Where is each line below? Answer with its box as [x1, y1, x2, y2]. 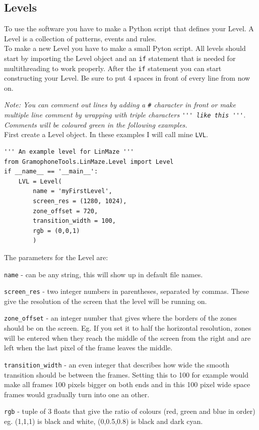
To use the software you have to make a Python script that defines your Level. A [4, 23, 254, 34]
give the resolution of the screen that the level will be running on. [4, 295, 207, 306]
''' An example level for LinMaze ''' [4, 148, 134, 156]
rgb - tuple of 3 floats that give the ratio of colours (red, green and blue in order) [4, 406, 255, 416]
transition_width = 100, [33, 217, 116, 225]
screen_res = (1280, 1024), [33, 198, 127, 205]
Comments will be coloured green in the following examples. [4, 119, 187, 130]
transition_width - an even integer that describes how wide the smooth [4, 359, 229, 370]
